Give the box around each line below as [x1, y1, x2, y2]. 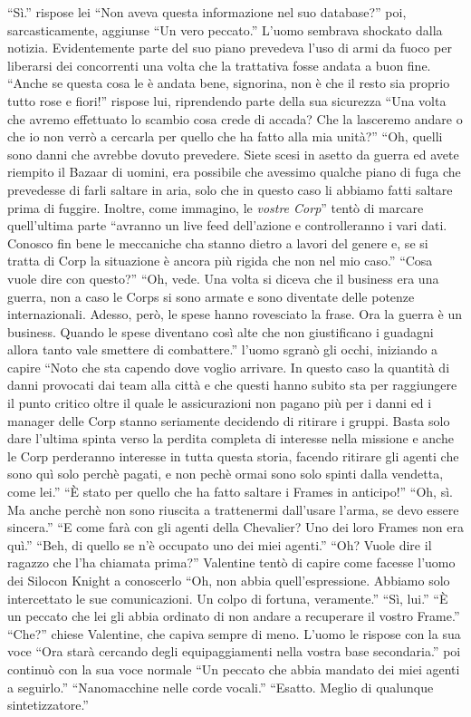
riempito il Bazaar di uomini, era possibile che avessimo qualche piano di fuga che [7, 162, 461, 181]
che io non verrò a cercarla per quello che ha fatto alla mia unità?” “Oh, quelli [7, 127, 443, 146]
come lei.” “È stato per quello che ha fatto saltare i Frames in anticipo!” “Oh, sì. [7, 482, 453, 501]
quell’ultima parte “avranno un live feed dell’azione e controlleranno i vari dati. [7, 216, 447, 235]
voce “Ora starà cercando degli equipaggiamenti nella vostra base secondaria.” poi [7, 642, 461, 661]
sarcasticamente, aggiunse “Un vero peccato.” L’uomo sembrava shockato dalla [7, 20, 443, 39]
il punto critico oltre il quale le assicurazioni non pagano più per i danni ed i [7, 393, 432, 412]
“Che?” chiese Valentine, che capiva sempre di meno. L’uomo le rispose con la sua [7, 624, 461, 643]
